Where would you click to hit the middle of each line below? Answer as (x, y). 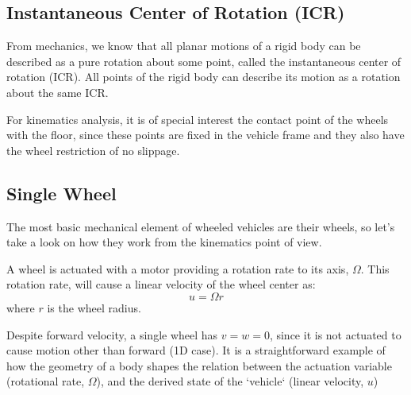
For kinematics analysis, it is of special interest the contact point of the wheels (198, 119)
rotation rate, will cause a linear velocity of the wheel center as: (161, 284)
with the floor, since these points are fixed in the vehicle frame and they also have (205, 135)
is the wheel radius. (94, 307)
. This (375, 268)
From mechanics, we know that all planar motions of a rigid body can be (184, 46)
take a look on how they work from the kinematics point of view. (164, 242)
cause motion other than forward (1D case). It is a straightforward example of (196, 350)
